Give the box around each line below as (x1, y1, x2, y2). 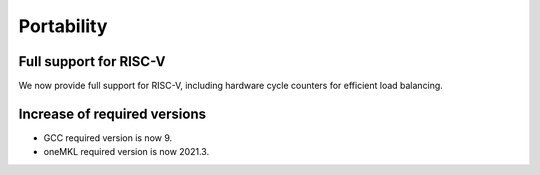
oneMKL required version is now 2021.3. (43, 146, 210, 158)
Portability (18, 15, 108, 37)
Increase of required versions (18, 105, 207, 122)
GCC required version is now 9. (43, 131, 173, 144)
